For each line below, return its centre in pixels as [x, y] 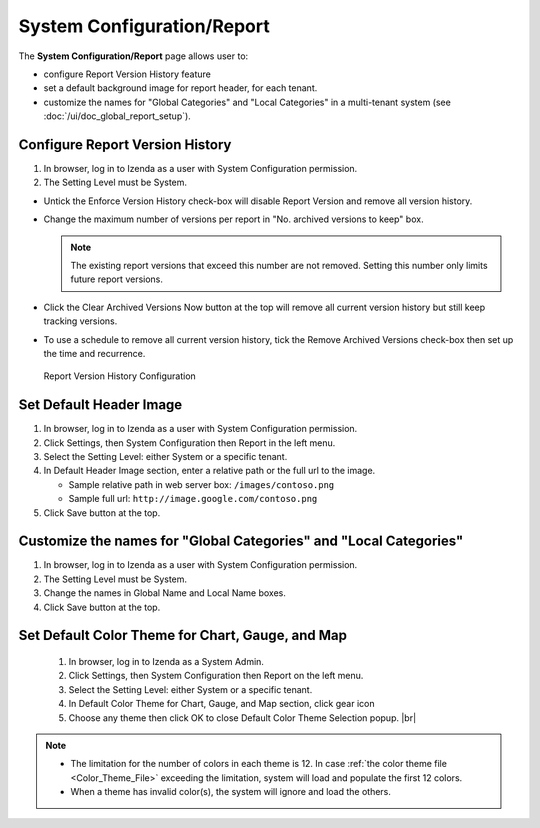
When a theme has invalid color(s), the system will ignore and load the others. [231, 792]
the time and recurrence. [94, 353]
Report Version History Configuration [120, 376]
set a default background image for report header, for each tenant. [180, 88]
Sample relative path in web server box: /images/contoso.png [201, 484]
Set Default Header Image [100, 405]
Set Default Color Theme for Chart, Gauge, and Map [182, 635]
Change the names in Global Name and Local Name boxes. [165, 593]
